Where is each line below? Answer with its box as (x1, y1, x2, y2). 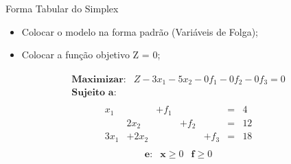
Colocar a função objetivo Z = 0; (21, 47, 161, 62)
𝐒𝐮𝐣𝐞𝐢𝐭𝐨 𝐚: (71, 88, 117, 98)
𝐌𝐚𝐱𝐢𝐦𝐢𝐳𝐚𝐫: (71, 74, 126, 84)
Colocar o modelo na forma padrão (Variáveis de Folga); (21, 24, 259, 38)
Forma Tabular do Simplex (5, 1, 119, 15)
